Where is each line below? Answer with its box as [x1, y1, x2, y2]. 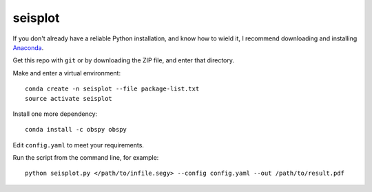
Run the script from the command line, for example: [12, 154, 159, 162]
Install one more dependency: [12, 110, 98, 118]
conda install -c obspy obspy [25, 125, 127, 134]
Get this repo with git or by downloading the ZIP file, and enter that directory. [12, 56, 234, 64]
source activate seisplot [25, 95, 113, 102]
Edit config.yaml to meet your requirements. [12, 141, 145, 149]
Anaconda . [12, 43, 44, 51]
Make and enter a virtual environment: [12, 69, 121, 77]
